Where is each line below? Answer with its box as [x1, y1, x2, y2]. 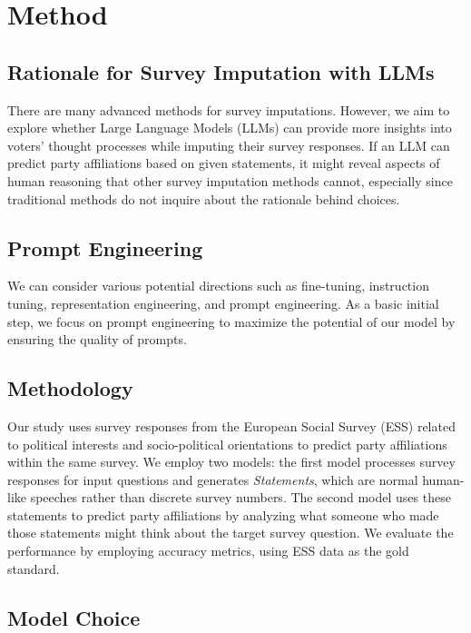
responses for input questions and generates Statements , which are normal [7, 470, 418, 489]
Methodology [7, 374, 133, 402]
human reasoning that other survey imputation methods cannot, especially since [7, 171, 453, 190]
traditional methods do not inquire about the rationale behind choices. [7, 189, 400, 208]
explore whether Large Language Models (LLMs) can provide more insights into [7, 118, 452, 137]
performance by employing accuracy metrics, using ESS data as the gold [7, 541, 409, 560]
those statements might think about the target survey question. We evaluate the [7, 523, 454, 542]
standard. [7, 559, 60, 578]
